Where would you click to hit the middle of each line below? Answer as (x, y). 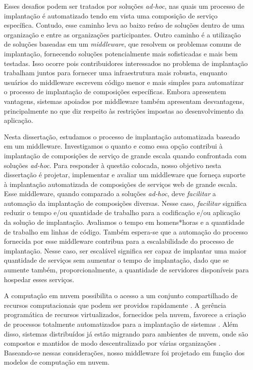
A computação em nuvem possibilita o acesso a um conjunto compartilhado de (121, 295)
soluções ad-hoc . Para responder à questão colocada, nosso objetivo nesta (113, 165)
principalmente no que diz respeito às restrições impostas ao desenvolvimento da (124, 110)
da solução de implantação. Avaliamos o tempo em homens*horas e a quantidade (124, 222)
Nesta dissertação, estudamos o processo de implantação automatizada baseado (122, 136)
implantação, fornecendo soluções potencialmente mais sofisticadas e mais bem (121, 53)
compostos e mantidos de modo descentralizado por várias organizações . (112, 343)
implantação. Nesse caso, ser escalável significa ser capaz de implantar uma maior (125, 250)
